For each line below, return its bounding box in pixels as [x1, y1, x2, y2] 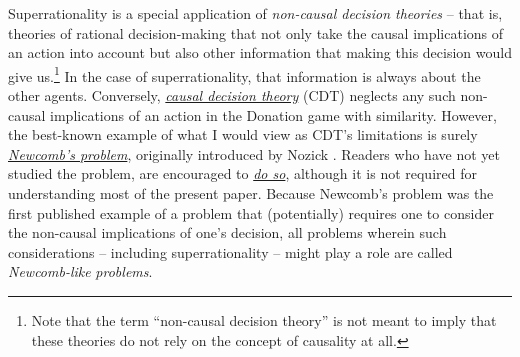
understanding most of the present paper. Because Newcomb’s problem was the [8, 183, 494, 203]
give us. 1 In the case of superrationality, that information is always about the [8, 62, 481, 86]
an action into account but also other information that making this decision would [8, 42, 512, 63]
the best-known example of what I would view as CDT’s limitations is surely [8, 124, 478, 145]
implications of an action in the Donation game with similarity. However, [50, 104, 497, 125]
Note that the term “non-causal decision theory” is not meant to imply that [31, 309, 497, 330]
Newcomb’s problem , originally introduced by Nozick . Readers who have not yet [8, 143, 500, 164]
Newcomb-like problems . [8, 261, 153, 282]
